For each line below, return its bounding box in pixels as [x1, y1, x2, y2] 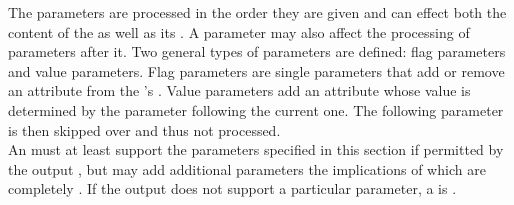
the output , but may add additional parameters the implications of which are [8, 158, 486, 179]
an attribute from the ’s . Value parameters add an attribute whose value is [8, 80, 471, 101]
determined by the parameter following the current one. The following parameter [8, 99, 504, 120]
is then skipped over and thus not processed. [8, 119, 281, 140]
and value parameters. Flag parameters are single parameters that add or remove [8, 60, 505, 81]
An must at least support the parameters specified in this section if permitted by [8, 139, 504, 160]
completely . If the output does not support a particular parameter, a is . [8, 178, 457, 199]
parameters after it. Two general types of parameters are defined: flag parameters [8, 41, 506, 62]
